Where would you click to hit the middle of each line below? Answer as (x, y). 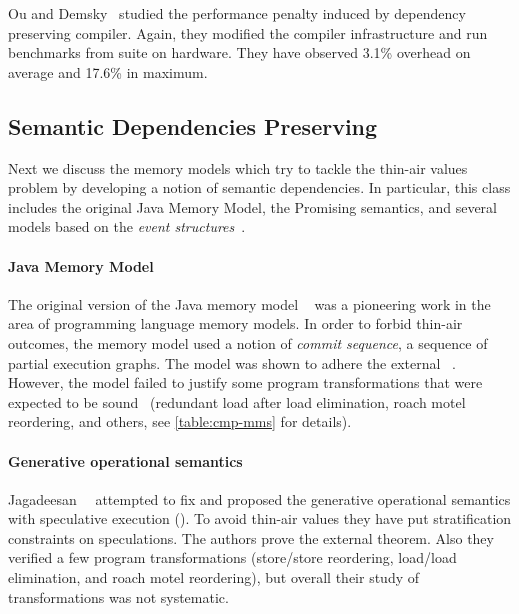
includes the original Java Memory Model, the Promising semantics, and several (252, 206)
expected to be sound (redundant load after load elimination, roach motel (237, 401)
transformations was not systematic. (118, 596)
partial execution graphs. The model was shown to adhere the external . (232, 362)
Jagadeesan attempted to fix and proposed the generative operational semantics (259, 498)
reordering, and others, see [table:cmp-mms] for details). (180, 421)
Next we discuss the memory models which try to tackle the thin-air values (238, 167)
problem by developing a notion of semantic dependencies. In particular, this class (259, 187)
